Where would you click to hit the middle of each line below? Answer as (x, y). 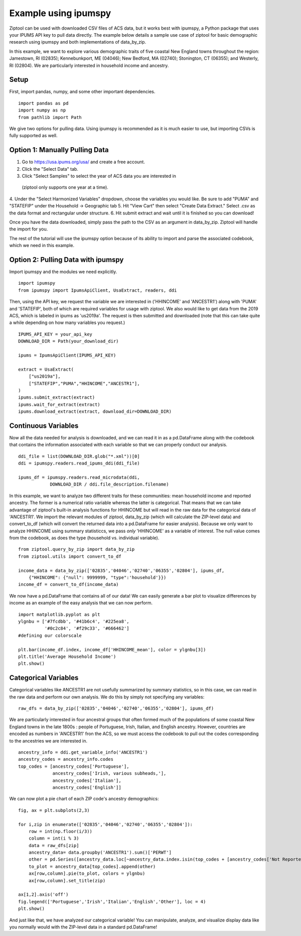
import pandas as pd (43, 103)
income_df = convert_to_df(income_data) (68, 584)
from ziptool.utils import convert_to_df (70, 556)
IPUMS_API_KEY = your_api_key (55, 334)
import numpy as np (42, 110)
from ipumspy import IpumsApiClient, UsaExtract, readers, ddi (98, 290)
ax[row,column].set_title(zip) (67, 881)
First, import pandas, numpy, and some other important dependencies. (82, 92)
